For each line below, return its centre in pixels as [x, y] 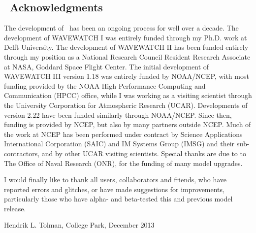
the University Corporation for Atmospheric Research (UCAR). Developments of [126, 105]
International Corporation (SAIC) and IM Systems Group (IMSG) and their [119, 144]
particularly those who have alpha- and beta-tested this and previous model [118, 199]
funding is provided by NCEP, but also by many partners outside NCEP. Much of [128, 124]
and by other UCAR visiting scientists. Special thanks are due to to [144, 153]
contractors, [22, 153]
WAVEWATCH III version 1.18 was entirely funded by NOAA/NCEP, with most [127, 76]
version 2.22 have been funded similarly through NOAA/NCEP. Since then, [118, 115]
